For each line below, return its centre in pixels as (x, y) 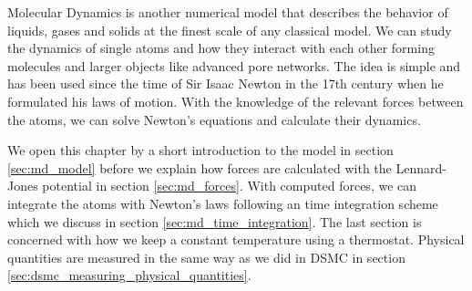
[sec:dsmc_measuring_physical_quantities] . (129, 275)
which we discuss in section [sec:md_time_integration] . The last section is (215, 221)
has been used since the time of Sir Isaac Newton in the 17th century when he (226, 83)
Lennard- (421, 167)
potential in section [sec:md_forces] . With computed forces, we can (230, 186)
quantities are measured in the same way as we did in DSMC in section (206, 257)
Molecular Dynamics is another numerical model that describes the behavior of (228, 12)
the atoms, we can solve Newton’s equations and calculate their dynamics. (214, 119)
